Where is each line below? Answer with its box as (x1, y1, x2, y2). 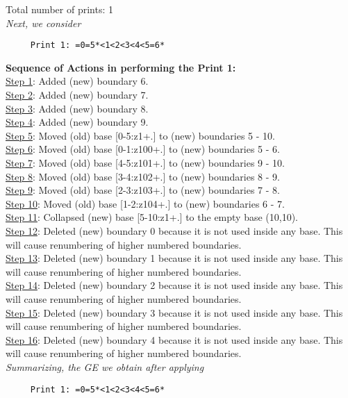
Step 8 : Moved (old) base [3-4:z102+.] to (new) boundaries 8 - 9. (6, 169, 280, 183)
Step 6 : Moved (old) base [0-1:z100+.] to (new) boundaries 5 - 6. (6, 142, 280, 156)
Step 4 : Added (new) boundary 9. (6, 115, 149, 129)
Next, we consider (6, 15, 81, 30)
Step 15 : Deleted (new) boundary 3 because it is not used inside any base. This (6, 305, 343, 320)
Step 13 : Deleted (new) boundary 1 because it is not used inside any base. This (6, 251, 343, 265)
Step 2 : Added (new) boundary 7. (6, 88, 149, 102)
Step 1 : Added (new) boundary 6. (6, 74, 149, 88)
